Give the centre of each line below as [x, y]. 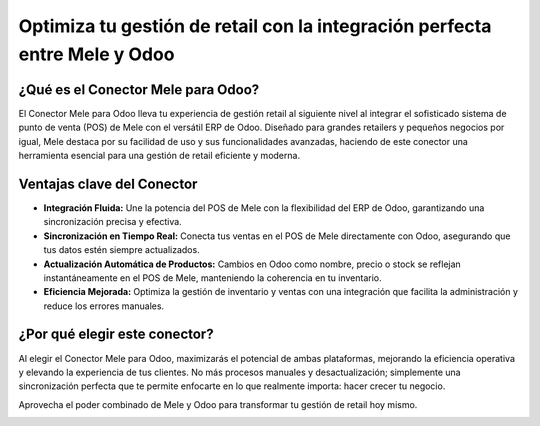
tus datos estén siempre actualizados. [121, 250]
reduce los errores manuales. [104, 306]
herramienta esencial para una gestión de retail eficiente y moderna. [159, 156]
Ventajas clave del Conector [108, 183]
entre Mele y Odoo [96, 54]
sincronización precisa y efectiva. [112, 222]
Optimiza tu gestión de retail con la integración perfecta [255, 26]
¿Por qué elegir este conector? [116, 334]
